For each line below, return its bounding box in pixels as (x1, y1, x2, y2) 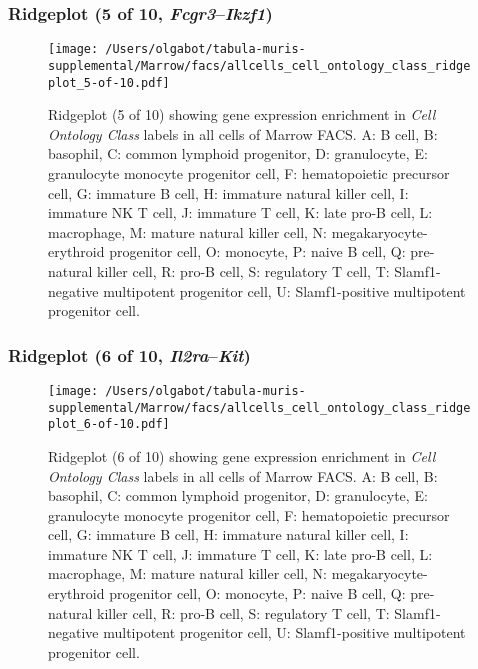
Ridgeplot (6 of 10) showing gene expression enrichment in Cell (48, 445, 436, 466)
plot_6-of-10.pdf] (48, 417, 170, 432)
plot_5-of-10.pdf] (48, 75, 170, 90)
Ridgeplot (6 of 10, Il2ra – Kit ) (8, 342, 251, 367)
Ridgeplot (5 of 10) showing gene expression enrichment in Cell (48, 104, 436, 125)
